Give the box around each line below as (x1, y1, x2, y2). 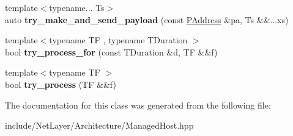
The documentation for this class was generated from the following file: (5, 98, 271, 111)
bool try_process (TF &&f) (5, 77, 116, 90)
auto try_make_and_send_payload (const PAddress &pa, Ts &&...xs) (5, 13, 289, 26)
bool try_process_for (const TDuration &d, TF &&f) (5, 45, 218, 58)
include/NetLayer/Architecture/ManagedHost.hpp (5, 119, 194, 132)
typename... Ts (49, 1, 105, 13)
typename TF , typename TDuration (49, 34, 188, 46)
